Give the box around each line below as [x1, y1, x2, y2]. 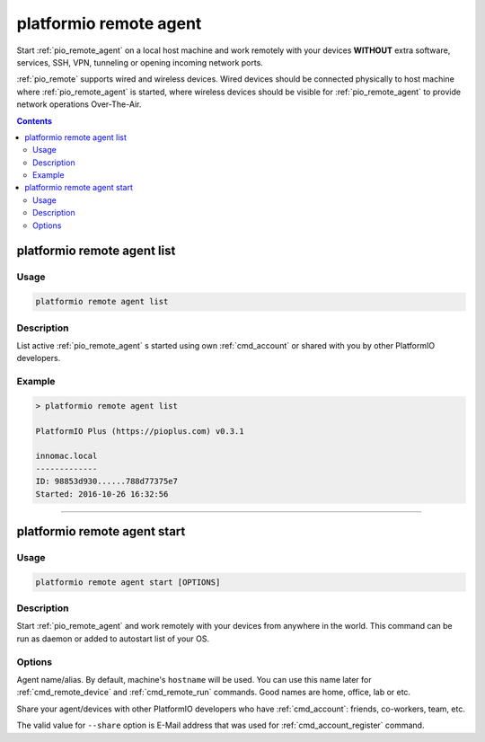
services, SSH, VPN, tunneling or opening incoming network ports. [16, 57, 264, 67]
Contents [16, 115, 53, 126]
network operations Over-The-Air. [16, 99, 142, 110]
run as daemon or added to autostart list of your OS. [16, 633, 210, 644]
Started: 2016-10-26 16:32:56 [35, 489, 169, 499]
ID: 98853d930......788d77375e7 [35, 476, 179, 487]
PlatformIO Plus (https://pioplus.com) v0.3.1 [35, 426, 244, 436]
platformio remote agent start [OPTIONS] [35, 577, 221, 587]
